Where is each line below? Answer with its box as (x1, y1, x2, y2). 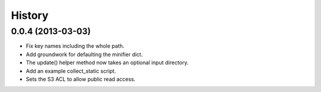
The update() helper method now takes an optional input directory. (26, 59, 189, 66)
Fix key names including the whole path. (26, 42, 125, 50)
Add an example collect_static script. (26, 67, 116, 74)
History (11, 9, 49, 22)
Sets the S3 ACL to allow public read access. (26, 75, 136, 83)
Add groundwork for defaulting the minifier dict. (26, 51, 143, 58)
